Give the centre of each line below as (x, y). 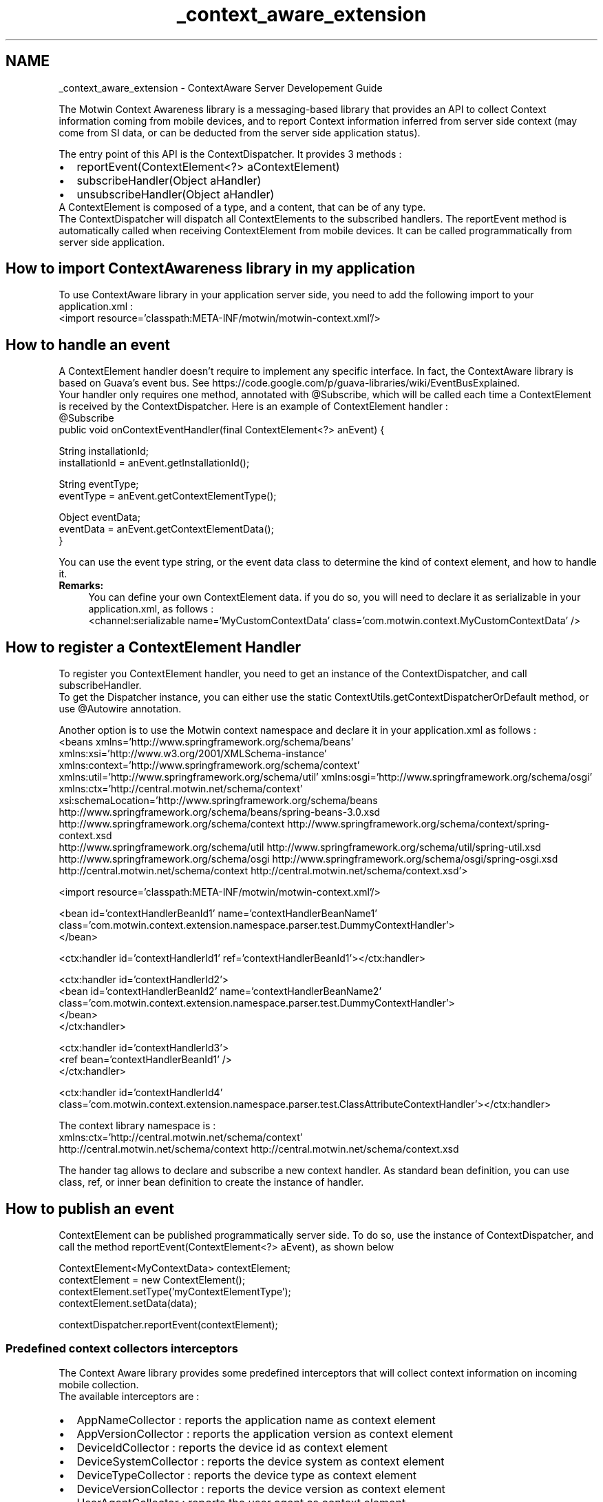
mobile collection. (99, 1384)
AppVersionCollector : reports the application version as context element (265, 1433)
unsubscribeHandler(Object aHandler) (176, 194)
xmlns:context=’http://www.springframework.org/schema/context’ (209, 765)
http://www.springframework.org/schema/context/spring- (419, 824)
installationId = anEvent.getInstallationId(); (154, 463)
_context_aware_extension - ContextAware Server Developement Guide (221, 88)
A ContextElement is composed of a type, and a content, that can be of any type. (242, 207)
